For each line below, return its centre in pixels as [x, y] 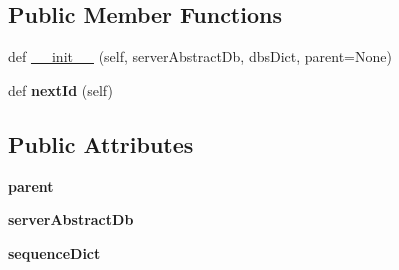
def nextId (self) [60, 89]
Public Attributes [101, 143]
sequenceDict [54, 252]
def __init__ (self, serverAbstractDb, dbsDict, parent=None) [200, 56]
